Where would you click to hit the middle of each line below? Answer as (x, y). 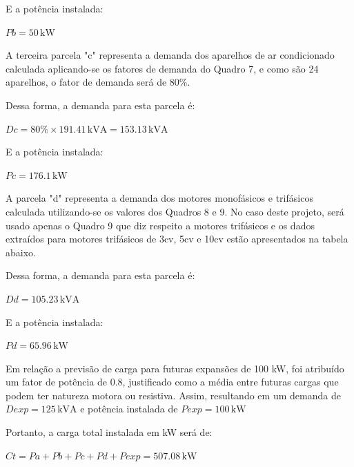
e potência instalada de (129, 409)
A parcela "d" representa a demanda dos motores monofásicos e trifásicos (159, 198)
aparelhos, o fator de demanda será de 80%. (98, 82)
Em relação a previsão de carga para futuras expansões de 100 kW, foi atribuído (175, 368)
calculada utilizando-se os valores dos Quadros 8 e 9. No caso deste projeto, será (175, 211)
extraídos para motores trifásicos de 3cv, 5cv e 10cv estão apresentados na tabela (177, 239)
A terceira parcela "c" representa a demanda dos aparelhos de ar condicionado (170, 55)
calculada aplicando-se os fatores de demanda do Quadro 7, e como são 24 (162, 68)
